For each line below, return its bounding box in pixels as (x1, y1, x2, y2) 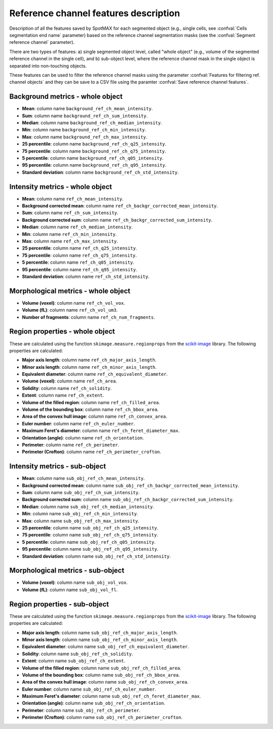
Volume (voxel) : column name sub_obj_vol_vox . (22, 579, 128, 586)
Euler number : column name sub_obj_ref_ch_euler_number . (22, 686, 157, 692)
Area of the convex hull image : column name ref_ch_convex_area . (22, 413, 167, 419)
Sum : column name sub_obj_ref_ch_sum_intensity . (22, 490, 140, 496)
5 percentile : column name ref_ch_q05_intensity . (22, 259, 134, 265)
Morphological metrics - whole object (9, 286, 131, 295)
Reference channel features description (9, 8, 180, 19)
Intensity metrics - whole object (9, 182, 112, 191)
